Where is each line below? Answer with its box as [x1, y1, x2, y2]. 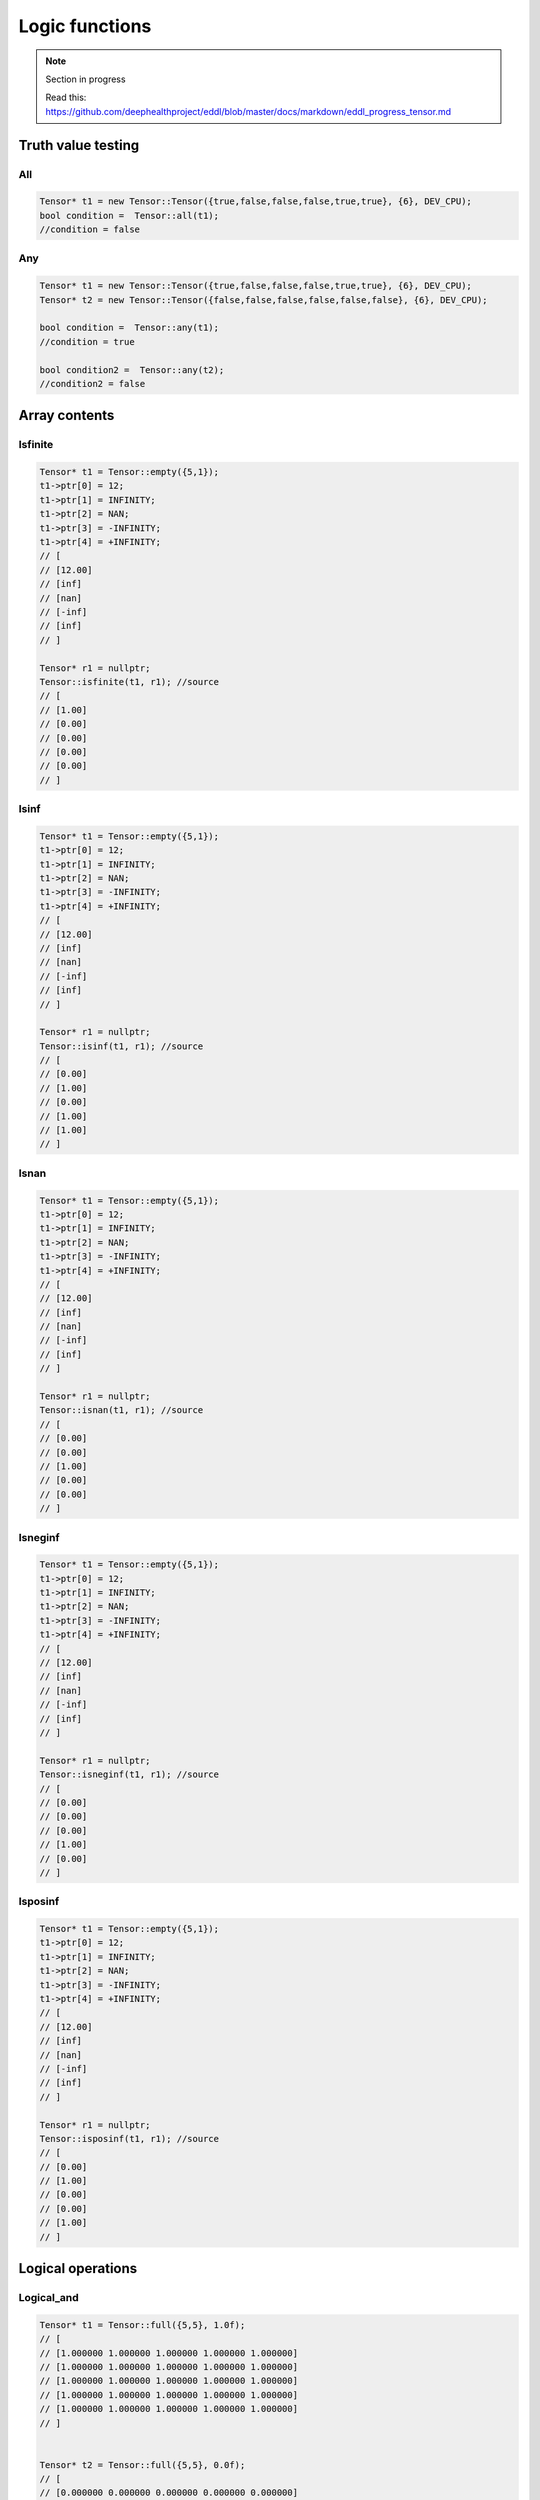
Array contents [18, 407, 115, 424]
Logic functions [18, 15, 152, 37]
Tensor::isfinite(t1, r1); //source [39, 676, 220, 687]
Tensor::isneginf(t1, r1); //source [39, 1769, 220, 1780]
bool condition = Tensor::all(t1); [39, 210, 220, 221]
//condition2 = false [39, 378, 146, 389]
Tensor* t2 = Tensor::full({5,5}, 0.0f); [39, 2459, 246, 2470]
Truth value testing [18, 136, 140, 154]
